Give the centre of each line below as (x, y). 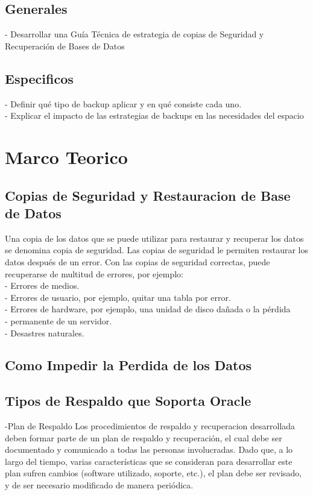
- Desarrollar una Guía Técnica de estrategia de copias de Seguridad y (134, 34)
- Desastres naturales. (45, 333)
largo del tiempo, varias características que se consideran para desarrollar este (149, 461)
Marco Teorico (66, 156)
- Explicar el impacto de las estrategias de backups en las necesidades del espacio (154, 115)
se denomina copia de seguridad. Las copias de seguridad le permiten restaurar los (157, 250)
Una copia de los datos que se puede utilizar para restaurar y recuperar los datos (154, 238)
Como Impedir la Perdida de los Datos (128, 365)
